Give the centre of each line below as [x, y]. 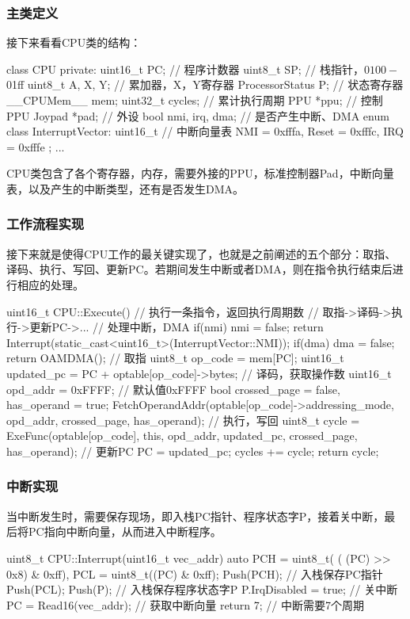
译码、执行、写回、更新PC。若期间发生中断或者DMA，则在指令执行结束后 [199, 269]
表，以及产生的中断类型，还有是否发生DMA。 [125, 188]
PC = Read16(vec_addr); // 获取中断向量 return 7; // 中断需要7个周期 [186, 604]
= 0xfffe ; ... [36, 146]
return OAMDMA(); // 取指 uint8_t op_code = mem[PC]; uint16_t [175, 358]
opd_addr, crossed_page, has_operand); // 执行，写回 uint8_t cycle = [183, 420]
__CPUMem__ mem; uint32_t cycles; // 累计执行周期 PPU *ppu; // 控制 [195, 100]
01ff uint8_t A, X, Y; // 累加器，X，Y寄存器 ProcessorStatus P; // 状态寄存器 [205, 84]
